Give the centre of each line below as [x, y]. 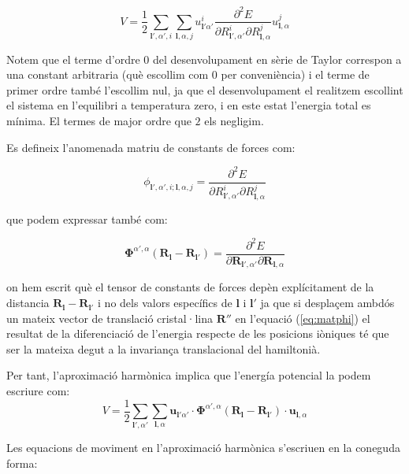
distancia [28, 303]
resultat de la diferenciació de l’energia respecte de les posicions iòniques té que [198, 333]
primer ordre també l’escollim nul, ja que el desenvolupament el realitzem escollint [205, 89]
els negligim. [234, 121]
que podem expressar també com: [87, 218]
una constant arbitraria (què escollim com [108, 74]
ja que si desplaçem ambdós [327, 303]
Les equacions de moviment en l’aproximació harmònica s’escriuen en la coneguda [203, 448]
